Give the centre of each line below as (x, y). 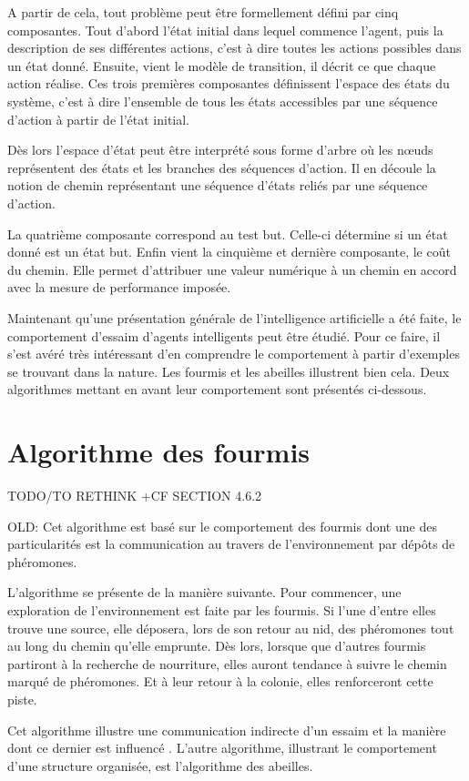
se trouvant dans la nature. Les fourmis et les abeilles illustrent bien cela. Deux (229, 371)
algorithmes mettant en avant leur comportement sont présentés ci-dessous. (217, 389)
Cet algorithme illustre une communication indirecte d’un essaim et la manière (227, 730)
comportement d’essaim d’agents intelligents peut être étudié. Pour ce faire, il (224, 335)
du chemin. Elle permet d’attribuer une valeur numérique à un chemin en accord (232, 269)
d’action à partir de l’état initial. (99, 119)
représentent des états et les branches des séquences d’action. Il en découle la (222, 167)
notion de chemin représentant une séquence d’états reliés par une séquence (218, 185)
